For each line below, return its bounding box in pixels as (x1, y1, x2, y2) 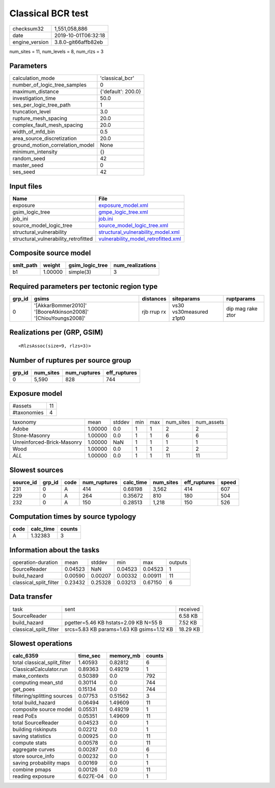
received (179, 605, 200, 613)
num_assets (195, 419, 224, 426)
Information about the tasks (9, 546, 100, 554)
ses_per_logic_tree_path (12, 101, 71, 109)
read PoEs (12, 713, 38, 720)
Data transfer (9, 592, 53, 601)
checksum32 (12, 25, 44, 32)
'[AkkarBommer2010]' (34, 302, 87, 309)
